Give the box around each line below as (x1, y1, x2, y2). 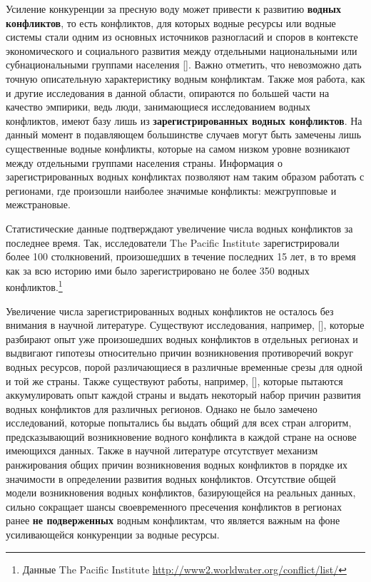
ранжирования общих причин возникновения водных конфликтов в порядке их (6, 457, 348, 472)
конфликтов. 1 (6, 277, 63, 294)
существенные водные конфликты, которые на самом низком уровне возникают (6, 141, 350, 155)
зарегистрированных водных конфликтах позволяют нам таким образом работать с (6, 169, 365, 184)
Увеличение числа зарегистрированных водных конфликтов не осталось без (6, 303, 334, 318)
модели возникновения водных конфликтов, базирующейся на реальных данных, (6, 485, 356, 500)
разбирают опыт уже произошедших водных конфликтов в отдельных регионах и (6, 331, 358, 346)
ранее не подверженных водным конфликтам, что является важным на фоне (6, 513, 340, 528)
